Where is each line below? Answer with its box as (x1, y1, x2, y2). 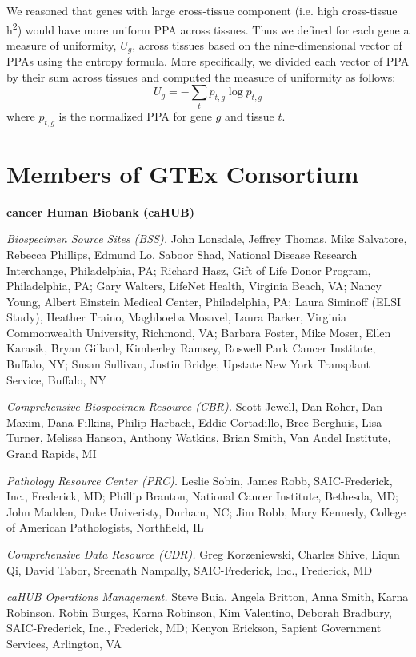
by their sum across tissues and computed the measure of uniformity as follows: (6, 68, 396, 85)
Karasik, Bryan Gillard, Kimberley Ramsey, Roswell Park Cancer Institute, (6, 340, 376, 356)
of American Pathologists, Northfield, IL (6, 519, 204, 536)
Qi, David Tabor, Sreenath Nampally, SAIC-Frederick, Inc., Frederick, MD (6, 561, 373, 578)
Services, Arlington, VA (6, 635, 122, 651)
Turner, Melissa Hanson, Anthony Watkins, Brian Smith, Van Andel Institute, (6, 429, 391, 446)
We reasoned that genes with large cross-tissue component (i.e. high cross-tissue (6, 2, 398, 18)
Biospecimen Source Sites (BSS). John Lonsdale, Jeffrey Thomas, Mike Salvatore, (6, 230, 407, 247)
